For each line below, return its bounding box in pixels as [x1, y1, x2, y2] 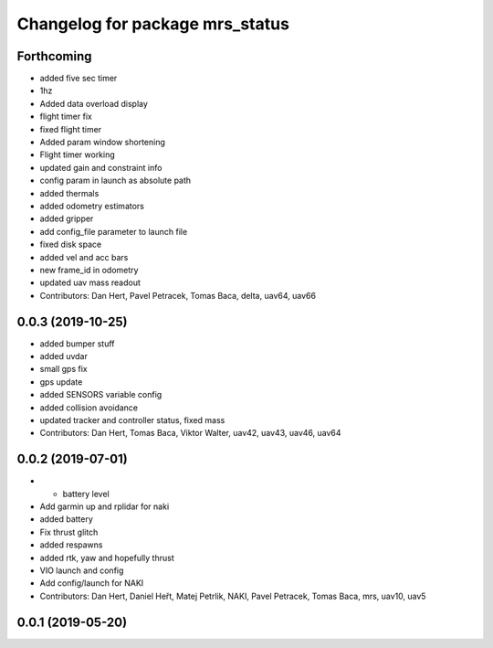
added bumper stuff [39, 338, 115, 349]
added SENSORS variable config [39, 389, 163, 400]
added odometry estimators [39, 200, 145, 211]
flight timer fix [39, 111, 93, 122]
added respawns [39, 539, 103, 550]
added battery [39, 514, 93, 525]
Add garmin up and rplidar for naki [39, 501, 170, 512]
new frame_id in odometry [39, 264, 139, 275]
